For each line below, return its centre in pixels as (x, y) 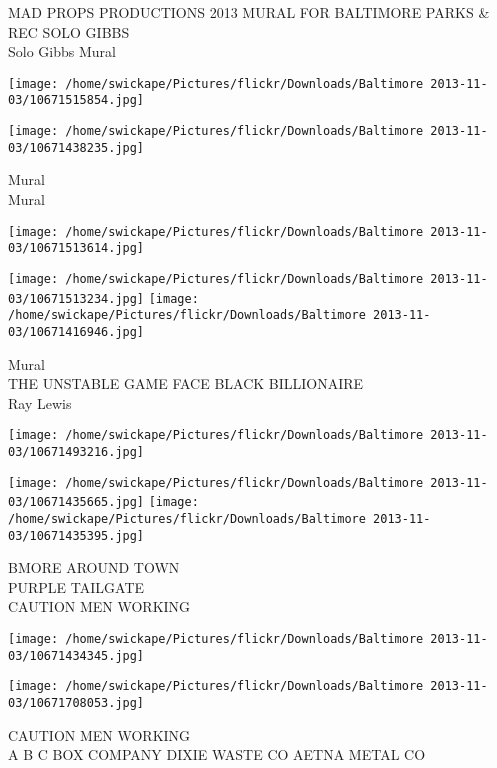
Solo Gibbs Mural (62, 51)
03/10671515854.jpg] (76, 100)
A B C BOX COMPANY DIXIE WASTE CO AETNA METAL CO (217, 754)
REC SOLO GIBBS (69, 31)
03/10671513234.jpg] (76, 298)
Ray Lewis (40, 402)
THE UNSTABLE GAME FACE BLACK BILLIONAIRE (186, 383)
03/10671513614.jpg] (76, 248)
